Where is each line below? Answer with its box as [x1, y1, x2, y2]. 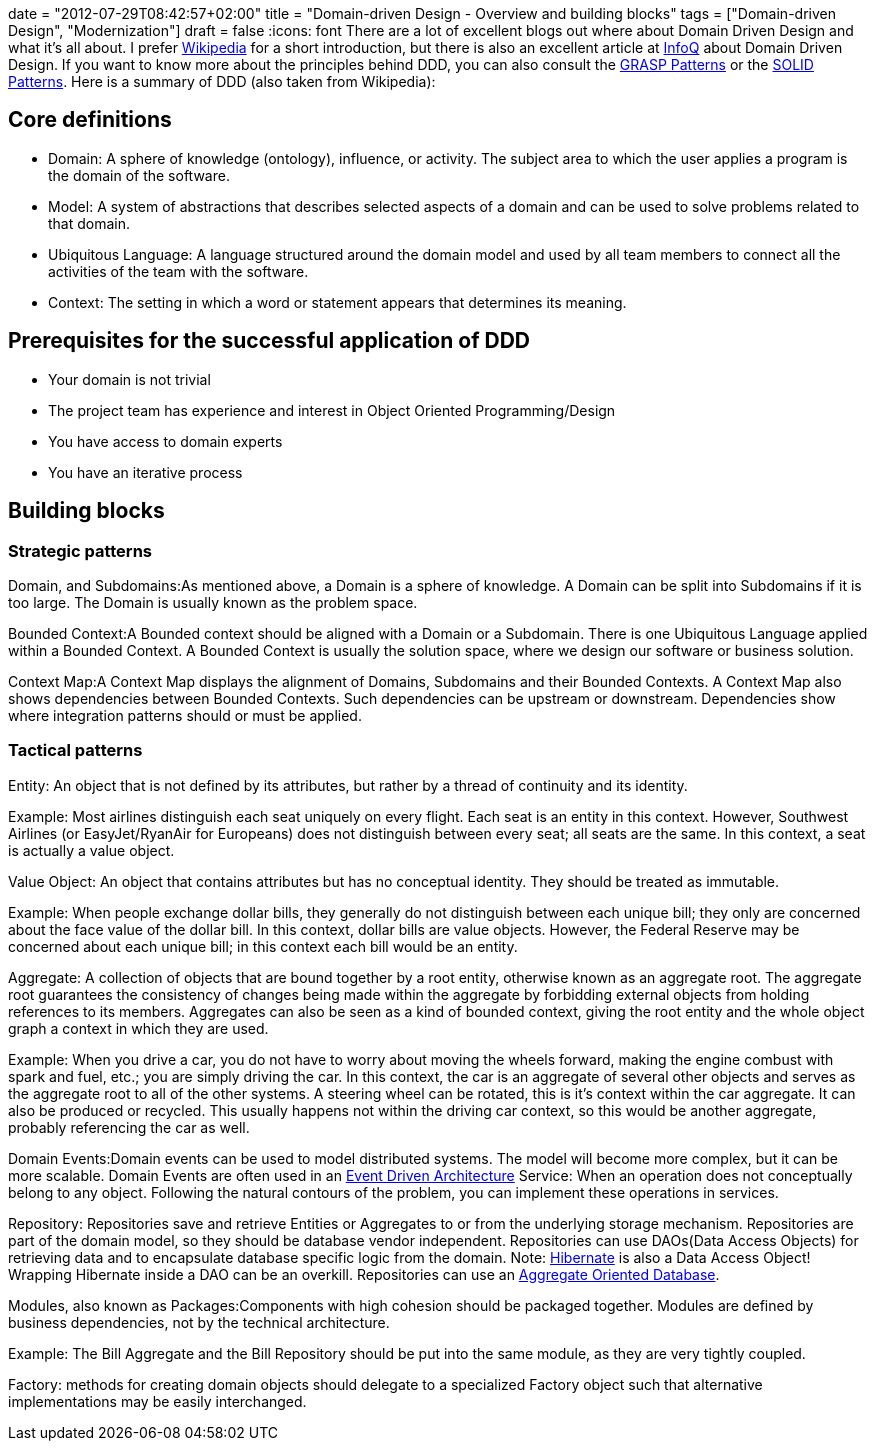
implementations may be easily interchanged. [8, 1392, 307, 1410]
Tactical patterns [8, 740, 143, 761]
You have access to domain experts [48, 432, 283, 450]
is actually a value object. [8, 841, 175, 859]
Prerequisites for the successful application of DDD [8, 328, 530, 354]
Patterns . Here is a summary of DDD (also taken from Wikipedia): [8, 73, 436, 90]
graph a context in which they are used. [8, 1019, 269, 1037]
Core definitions [8, 107, 172, 133]
